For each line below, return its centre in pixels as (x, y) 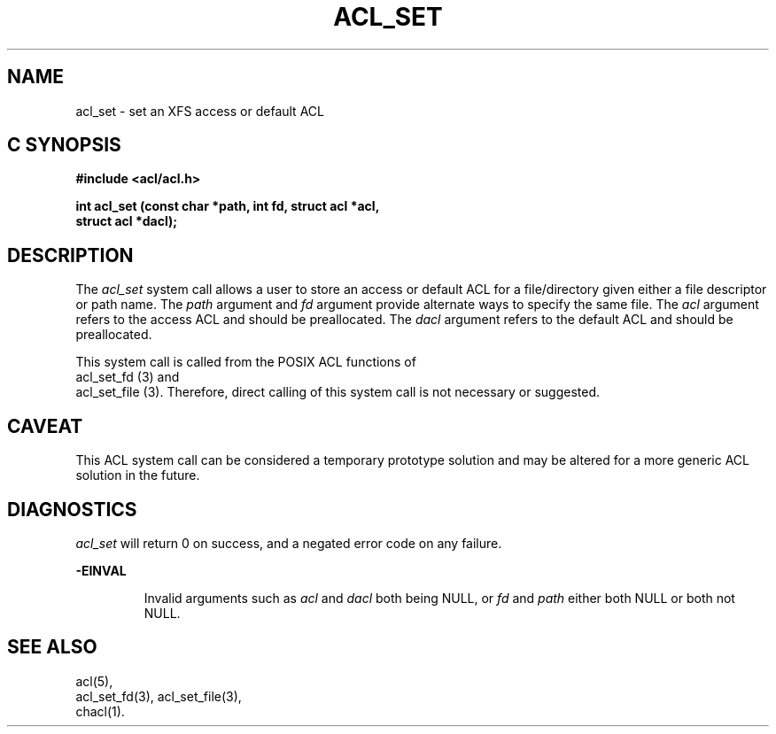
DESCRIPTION (70, 255)
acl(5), (94, 681)
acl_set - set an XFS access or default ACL (200, 111)
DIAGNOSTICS (72, 509)
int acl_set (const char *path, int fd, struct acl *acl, (228, 206)
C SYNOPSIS (64, 145)
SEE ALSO (52, 647)
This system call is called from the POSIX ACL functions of (246, 362)
